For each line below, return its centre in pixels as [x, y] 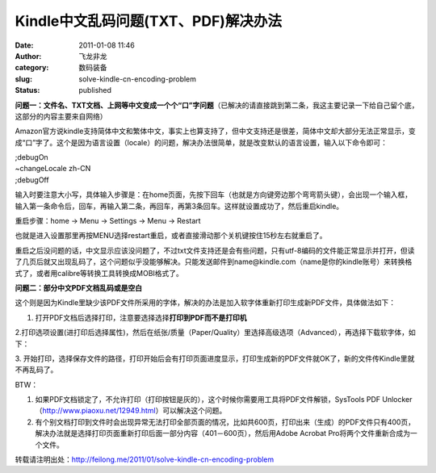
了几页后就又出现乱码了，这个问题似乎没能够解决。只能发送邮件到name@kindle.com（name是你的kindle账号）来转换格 [214, 262]
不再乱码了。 [36, 370]
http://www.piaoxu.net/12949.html [99, 411]
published [95, 90]
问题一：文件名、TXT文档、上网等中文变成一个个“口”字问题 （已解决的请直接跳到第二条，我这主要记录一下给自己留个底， [217, 105]
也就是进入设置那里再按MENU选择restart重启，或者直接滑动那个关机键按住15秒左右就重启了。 [171, 236]
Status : [27, 90]
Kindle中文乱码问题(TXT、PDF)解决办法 [149, 21]
